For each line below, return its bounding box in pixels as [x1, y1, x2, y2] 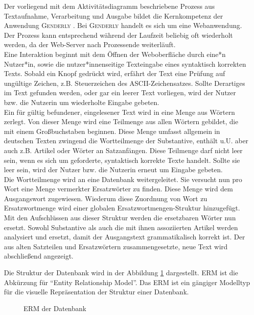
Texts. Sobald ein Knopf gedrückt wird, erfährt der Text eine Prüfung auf [4, 68, 225, 79]
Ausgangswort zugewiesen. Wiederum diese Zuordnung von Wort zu [4, 193, 208, 203]
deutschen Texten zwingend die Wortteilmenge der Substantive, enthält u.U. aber [4, 135, 249, 146]
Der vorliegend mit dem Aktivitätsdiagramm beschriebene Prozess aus [4, 1, 215, 11]
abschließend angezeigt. [4, 251, 74, 261]
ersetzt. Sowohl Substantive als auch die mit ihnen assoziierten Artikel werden [4, 222, 238, 232]
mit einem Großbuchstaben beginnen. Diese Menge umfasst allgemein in [4, 126, 220, 136]
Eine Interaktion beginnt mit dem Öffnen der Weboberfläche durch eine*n [4, 49, 226, 59]
